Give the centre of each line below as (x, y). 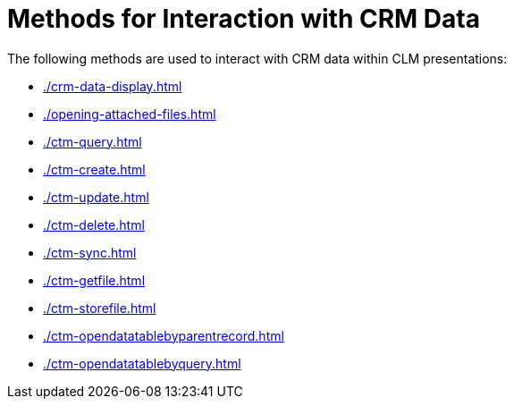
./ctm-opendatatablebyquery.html (142, 363)
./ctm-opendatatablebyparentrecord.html (164, 335)
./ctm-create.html (94, 169)
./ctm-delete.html (94, 224)
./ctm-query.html (93, 141)
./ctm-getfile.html (94, 280)
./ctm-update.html (96, 197)
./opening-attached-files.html (130, 114)
